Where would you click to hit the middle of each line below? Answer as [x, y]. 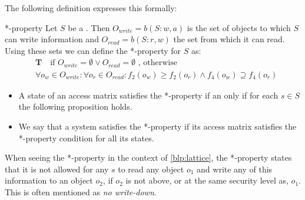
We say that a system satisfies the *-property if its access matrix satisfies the [158, 126]
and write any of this [235, 169]
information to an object [49, 180]
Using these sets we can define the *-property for [93, 50]
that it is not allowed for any [57, 169]
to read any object [151, 169]
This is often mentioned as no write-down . [81, 192]
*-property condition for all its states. [86, 138]
